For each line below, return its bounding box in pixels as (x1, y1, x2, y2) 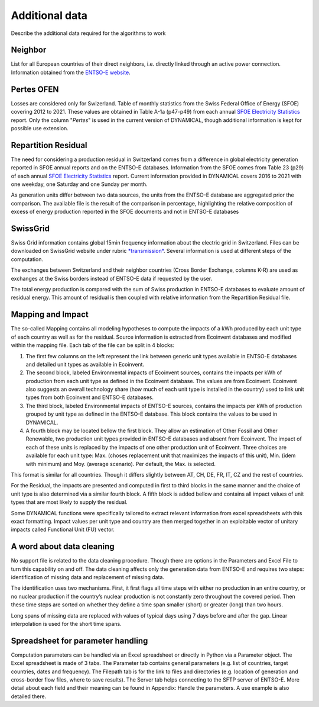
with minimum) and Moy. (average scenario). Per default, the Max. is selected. (25, 460, 216, 467)
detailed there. (11, 693, 47, 700)
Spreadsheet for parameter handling (11, 635, 148, 645)
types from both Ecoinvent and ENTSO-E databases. (25, 394, 154, 401)
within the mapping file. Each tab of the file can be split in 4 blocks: (11, 342, 175, 349)
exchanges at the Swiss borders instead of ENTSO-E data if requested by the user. (11, 275, 213, 282)
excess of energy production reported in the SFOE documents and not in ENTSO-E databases (11, 208, 239, 216)
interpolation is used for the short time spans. (11, 620, 122, 627)
